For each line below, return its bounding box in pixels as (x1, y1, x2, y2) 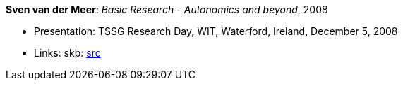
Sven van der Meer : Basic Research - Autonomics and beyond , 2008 (6, 3, 328, 15)
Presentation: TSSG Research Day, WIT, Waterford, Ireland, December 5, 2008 (34, 25, 398, 37)
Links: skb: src (34, 47, 101, 59)
